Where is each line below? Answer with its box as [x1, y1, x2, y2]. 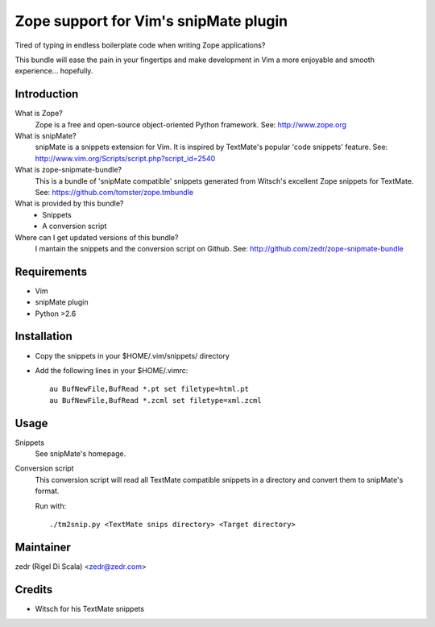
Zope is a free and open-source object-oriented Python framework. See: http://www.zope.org [35, 119, 346, 129]
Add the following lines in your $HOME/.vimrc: [35, 365, 188, 375]
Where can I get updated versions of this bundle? [14, 232, 179, 242]
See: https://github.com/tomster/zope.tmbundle [35, 187, 193, 197]
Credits [14, 583, 53, 596]
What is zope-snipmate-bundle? [14, 165, 122, 175]
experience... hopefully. [14, 66, 93, 76]
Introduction [14, 87, 79, 101]
